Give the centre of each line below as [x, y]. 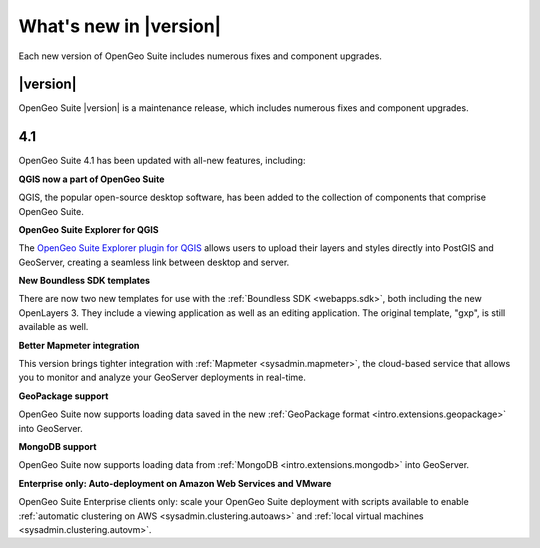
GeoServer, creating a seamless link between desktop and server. [154, 262]
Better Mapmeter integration [79, 345]
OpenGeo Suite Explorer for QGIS [88, 229]
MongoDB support [57, 446]
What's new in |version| [120, 26]
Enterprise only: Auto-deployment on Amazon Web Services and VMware [175, 483]
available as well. [53, 327]
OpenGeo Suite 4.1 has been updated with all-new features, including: [162, 161]
